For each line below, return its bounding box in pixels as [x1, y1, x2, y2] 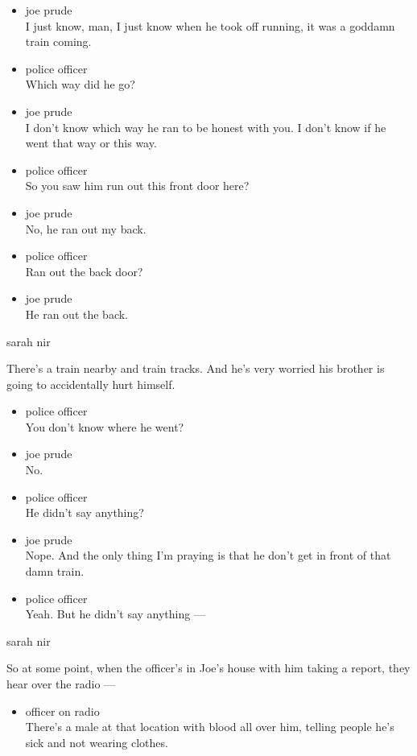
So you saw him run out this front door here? [25, 177, 250, 194]
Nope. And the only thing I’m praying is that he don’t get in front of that [25, 547, 391, 564]
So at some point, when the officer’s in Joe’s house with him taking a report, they [6, 659, 411, 676]
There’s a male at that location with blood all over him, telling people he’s [25, 718, 394, 735]
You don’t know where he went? [25, 418, 184, 435]
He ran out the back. [25, 305, 129, 322]
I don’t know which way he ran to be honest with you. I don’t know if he [25, 118, 386, 135]
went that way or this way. [25, 134, 157, 151]
